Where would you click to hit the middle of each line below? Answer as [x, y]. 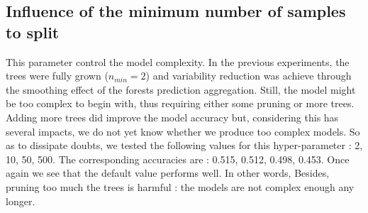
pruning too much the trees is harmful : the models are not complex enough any [180, 186]
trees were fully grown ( [57, 76]
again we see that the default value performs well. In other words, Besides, [168, 173]
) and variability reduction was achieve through [249, 76]
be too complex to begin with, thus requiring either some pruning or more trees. [180, 103]
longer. [21, 201]
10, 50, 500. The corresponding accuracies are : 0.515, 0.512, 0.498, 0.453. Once [178, 159]
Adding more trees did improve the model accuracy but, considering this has [172, 117]
